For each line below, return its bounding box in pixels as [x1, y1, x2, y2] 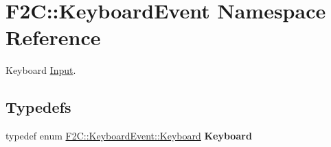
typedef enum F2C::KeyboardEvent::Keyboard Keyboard [5, 129, 252, 143]
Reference [5, 23, 101, 51]
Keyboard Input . [5, 63, 76, 77]
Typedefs [5, 96, 71, 118]
